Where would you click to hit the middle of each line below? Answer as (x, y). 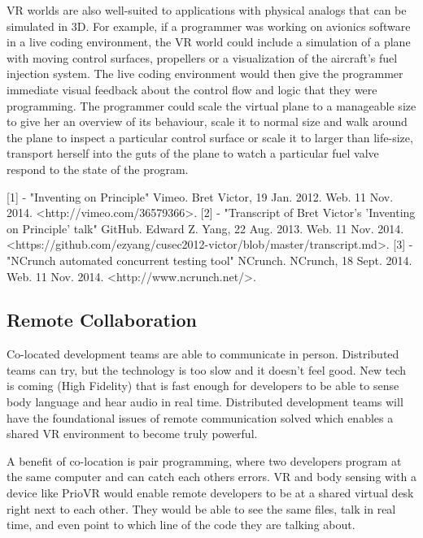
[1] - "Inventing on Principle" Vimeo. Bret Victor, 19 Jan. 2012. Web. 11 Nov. (200, 196)
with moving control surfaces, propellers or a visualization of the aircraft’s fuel (202, 57)
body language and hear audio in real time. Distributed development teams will (205, 402)
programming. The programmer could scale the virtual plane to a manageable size (211, 105)
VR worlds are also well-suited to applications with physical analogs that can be (207, 10)
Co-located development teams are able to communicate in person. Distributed (203, 354)
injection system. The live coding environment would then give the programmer (205, 74)
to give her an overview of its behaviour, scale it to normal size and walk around (207, 121)
